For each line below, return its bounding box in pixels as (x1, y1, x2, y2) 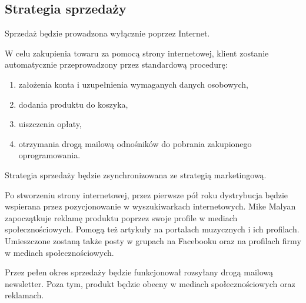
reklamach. (5, 289, 44, 301)
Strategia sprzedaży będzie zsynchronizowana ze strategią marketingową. (5, 168, 267, 181)
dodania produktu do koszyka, (18, 98, 128, 110)
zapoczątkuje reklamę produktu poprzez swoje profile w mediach (5, 211, 238, 224)
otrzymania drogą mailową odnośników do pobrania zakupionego (18, 137, 252, 149)
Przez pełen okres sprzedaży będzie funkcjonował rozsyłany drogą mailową (5, 266, 274, 278)
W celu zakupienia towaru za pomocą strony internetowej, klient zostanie (5, 46, 269, 59)
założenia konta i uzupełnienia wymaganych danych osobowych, (18, 78, 249, 90)
